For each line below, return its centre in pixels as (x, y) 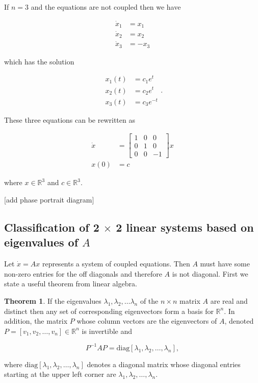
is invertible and (107, 331)
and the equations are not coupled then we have (106, 7)
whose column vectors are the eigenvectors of (147, 321)
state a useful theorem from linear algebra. (71, 284)
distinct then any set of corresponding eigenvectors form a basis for (109, 311)
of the (149, 300)
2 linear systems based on (185, 227)
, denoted (239, 321)
